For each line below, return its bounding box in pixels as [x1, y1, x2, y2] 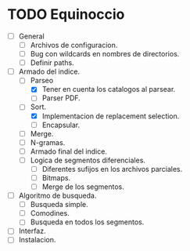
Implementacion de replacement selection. [41, 111, 180, 121]
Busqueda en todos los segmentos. [30, 217, 145, 227]
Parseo [30, 76, 54, 85]
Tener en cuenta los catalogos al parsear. [41, 85, 176, 94]
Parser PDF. [41, 93, 81, 103]
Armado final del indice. [30, 147, 107, 156]
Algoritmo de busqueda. [18, 191, 97, 201]
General [18, 31, 45, 41]
